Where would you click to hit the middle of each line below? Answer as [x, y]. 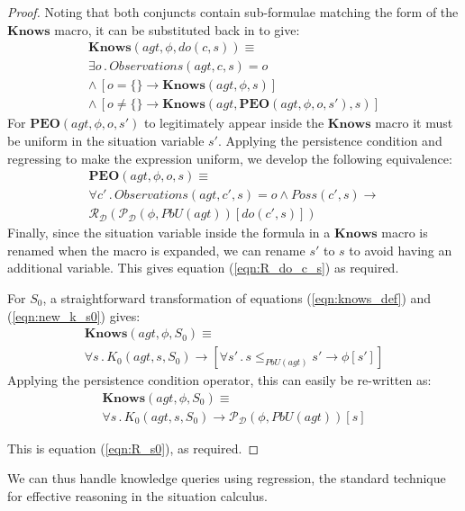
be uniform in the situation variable [106, 140]
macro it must [414, 123]
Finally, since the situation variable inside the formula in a [169, 233]
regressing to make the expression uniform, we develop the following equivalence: [230, 158]
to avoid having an [401, 250]
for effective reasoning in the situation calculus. [137, 496]
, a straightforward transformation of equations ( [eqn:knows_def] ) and [237, 297]
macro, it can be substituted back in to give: [177, 29]
